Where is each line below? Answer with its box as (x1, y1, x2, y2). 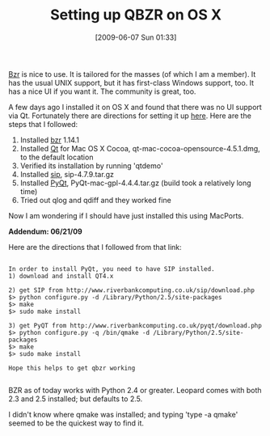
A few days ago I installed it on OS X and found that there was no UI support (8, 102, 263, 112)
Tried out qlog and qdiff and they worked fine (19, 195, 171, 205)
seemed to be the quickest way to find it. (8, 418, 144, 428)
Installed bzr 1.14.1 (19, 135, 79, 145)
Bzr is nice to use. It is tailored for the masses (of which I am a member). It (8, 69, 256, 78)
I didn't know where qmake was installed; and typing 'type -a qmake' (8, 409, 238, 419)
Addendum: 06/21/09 (8, 226, 82, 236)
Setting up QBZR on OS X (49, 6, 222, 24)
